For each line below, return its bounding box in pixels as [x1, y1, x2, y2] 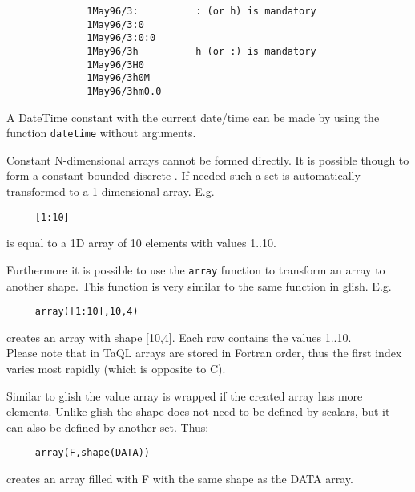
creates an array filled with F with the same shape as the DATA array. [6, 470, 353, 486]
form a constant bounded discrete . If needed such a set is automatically [6, 167, 361, 184]
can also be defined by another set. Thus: [6, 418, 209, 435]
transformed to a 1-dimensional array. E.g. [6, 183, 215, 200]
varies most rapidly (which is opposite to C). [6, 360, 226, 376]
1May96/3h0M [87, 72, 150, 84]
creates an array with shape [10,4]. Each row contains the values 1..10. [6, 328, 352, 345]
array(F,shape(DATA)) [34, 447, 150, 459]
